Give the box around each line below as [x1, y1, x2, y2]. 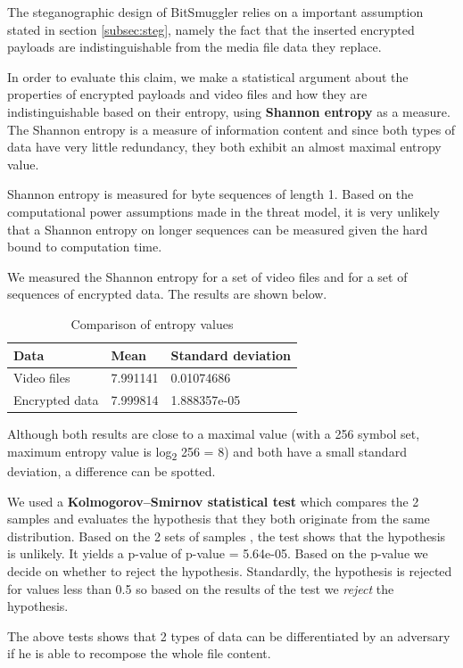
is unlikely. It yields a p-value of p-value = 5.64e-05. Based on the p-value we [7, 544, 428, 563]
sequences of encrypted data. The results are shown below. [7, 285, 327, 303]
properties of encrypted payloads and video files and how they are [7, 85, 368, 103]
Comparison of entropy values [70, 314, 234, 333]
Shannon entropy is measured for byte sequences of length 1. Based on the [7, 185, 414, 203]
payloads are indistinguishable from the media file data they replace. [7, 37, 382, 56]
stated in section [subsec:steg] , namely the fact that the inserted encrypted [7, 20, 415, 38]
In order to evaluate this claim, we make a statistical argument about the [7, 67, 409, 86]
